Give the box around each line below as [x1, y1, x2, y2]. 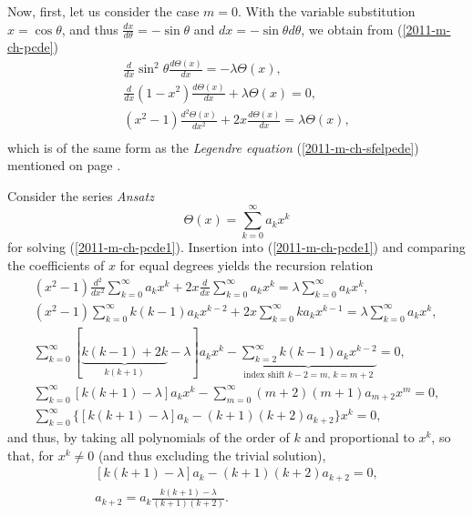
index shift [243, 369, 285, 379]
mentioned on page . [7, 156, 121, 175]
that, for [7, 445, 55, 464]
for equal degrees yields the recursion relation [119, 256, 374, 275]
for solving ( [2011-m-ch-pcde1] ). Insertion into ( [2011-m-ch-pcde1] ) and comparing [7, 238, 466, 257]
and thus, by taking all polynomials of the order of [7, 428, 290, 447]
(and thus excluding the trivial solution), [98, 445, 326, 464]
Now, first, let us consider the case [7, 2, 200, 20]
